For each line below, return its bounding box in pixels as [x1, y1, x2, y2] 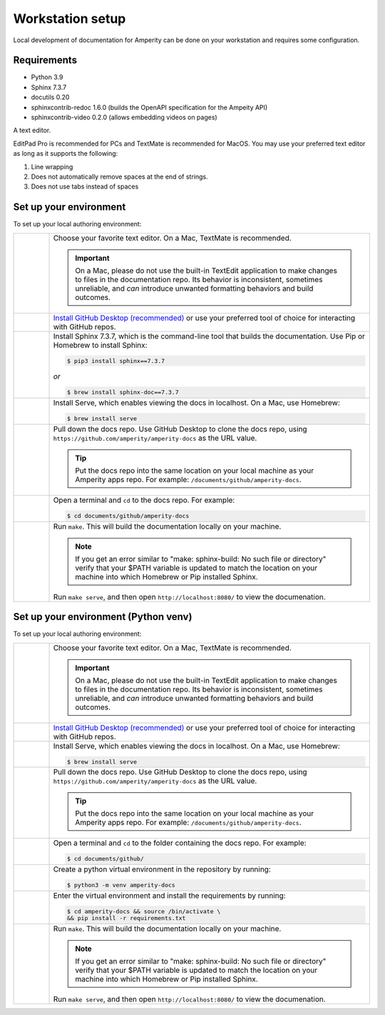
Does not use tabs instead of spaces [31, 182, 139, 191]
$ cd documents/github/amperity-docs [66, 511, 190, 519]
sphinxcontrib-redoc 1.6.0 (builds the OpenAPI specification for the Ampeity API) [31, 103, 268, 111]
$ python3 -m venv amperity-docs [66, 881, 176, 889]
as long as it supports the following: [13, 149, 118, 158]
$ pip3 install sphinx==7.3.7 [66, 357, 165, 364]
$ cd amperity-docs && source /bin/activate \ [66, 907, 221, 915]
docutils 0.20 [31, 93, 70, 101]
